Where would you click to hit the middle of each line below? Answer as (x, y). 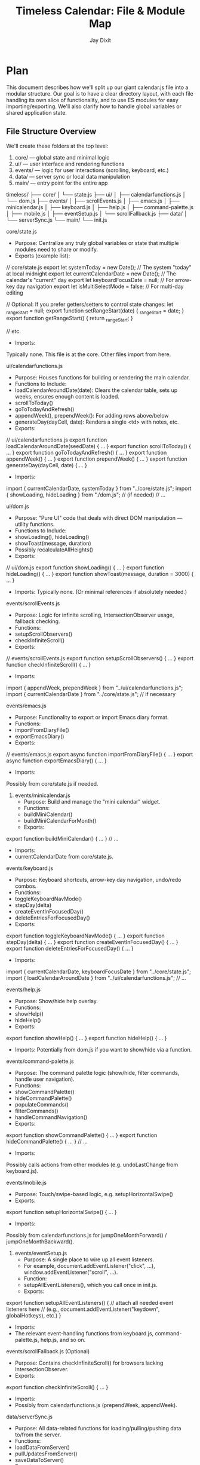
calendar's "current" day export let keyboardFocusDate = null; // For (90, 280)
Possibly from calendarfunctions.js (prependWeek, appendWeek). (96, 1405)
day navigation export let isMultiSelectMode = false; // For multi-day (100, 286)
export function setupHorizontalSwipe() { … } (62, 1212)
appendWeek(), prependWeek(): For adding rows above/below (92, 416)
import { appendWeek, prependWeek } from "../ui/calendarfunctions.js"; (95, 688)
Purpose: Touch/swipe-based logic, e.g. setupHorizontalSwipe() (94, 1194)
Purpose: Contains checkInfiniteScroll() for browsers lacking (89, 1363)
